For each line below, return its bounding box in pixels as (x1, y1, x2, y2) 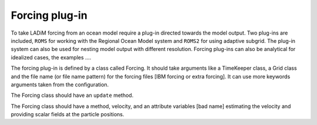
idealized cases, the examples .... (11, 53, 92, 61)
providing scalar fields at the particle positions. (11, 111, 124, 118)
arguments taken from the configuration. (11, 81, 109, 88)
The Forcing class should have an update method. (11, 92, 134, 99)
